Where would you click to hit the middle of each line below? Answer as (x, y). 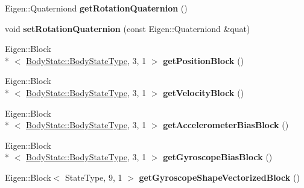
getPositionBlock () (204, 60)
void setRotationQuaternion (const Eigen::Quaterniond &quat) (128, 28)
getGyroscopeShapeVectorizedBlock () (219, 177)
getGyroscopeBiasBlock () (218, 157)
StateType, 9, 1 (93, 177)
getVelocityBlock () (204, 92)
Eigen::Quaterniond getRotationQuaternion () (96, 8)
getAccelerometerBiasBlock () (226, 125)
